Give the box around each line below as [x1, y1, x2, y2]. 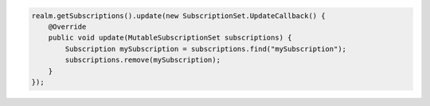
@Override [48, 22, 87, 31]
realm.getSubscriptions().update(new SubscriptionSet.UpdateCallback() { [31, 11, 326, 20]
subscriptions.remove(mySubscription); [64, 55, 221, 65]
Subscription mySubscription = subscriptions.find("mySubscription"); [64, 44, 346, 53]
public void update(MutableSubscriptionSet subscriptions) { [48, 33, 292, 43]
